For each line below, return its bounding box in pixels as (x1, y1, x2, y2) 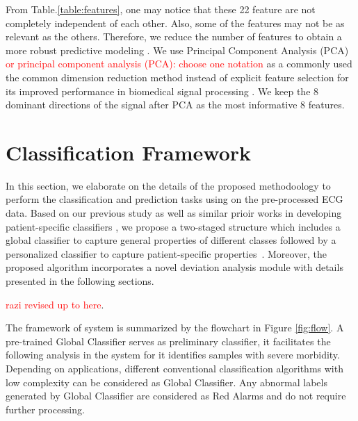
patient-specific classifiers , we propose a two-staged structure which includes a (6, 219, 341, 233)
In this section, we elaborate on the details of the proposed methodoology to (6, 178, 331, 192)
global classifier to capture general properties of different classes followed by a (6, 233, 336, 247)
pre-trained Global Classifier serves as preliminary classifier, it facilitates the (6, 333, 331, 348)
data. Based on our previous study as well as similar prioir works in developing (6, 206, 342, 220)
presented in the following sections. (6, 274, 154, 288)
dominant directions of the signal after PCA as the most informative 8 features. (6, 97, 345, 112)
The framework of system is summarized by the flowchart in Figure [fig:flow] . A (6, 320, 344, 335)
